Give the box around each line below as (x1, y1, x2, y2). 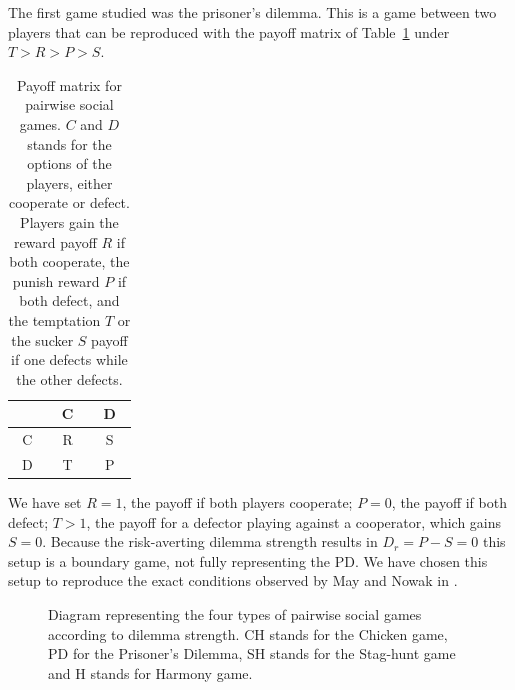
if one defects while (11, 349, 128, 370)
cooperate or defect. (8, 192, 130, 213)
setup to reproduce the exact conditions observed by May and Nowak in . (8, 570, 458, 591)
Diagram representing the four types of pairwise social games (48, 604, 422, 625)
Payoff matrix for (17, 74, 122, 95)
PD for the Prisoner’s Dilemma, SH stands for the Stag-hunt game (48, 643, 456, 664)
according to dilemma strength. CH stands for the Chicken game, (48, 623, 448, 644)
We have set (8, 492, 82, 513)
